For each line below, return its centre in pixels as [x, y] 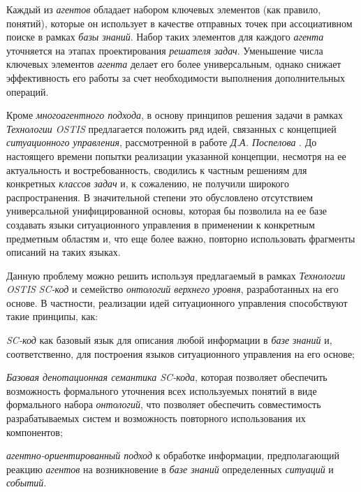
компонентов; [35, 432]
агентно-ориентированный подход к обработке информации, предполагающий [173, 455]
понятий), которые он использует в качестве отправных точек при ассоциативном [179, 23]
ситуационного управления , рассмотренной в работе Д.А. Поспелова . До [162, 142]
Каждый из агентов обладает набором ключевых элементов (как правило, [164, 9]
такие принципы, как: [52, 316]
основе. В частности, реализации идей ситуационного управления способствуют [177, 302]
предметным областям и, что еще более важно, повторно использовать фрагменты [181, 238]
